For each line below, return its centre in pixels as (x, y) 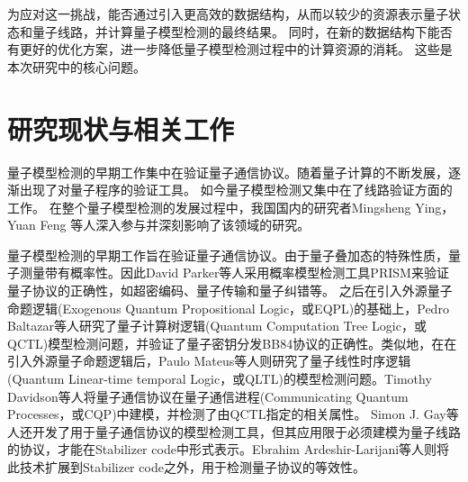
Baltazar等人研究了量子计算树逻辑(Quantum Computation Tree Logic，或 (217, 326)
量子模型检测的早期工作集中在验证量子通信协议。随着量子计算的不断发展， (228, 172)
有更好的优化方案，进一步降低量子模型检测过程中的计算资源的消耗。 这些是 (230, 49)
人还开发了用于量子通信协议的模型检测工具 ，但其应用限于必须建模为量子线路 (234, 431)
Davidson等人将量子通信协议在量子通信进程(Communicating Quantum (208, 396)
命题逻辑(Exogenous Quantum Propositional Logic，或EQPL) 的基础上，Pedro (228, 308)
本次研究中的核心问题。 (76, 66)
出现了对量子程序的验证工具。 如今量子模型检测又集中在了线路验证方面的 (236, 190)
